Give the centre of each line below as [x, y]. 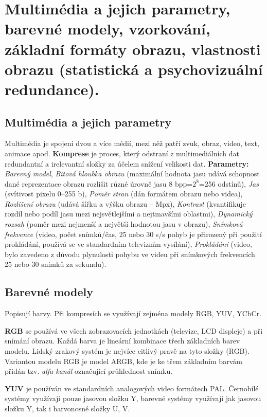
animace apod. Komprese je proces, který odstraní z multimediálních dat [122, 153]
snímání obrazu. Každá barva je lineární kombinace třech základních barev [122, 341]
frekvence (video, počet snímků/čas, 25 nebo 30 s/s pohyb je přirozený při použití [133, 234]
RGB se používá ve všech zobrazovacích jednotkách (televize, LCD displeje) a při [134, 330]
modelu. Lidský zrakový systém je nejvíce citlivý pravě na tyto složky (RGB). [127, 351]
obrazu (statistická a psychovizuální [134, 69]
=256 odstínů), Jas [229, 183]
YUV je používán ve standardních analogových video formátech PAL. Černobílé [132, 388]
